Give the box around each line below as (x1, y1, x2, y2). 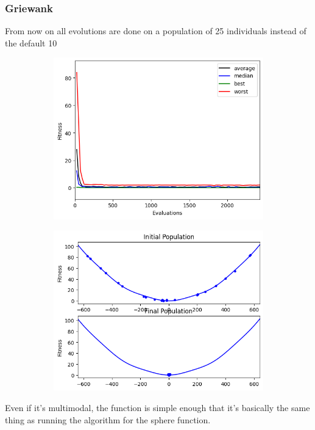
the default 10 (5, 36, 57, 49)
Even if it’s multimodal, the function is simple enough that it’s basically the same (5, 401, 310, 414)
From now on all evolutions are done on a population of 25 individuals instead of (5, 24, 306, 37)
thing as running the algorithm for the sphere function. (5, 413, 211, 426)
